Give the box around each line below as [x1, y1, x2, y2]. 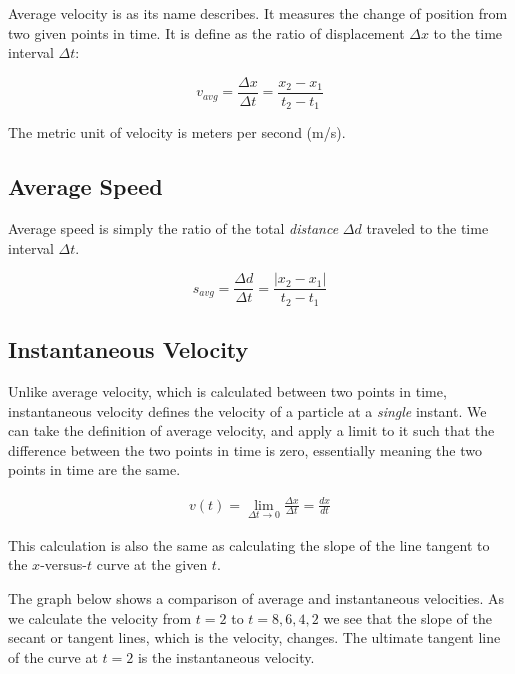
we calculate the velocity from [8, 607, 192, 628]
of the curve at [8, 646, 98, 667]
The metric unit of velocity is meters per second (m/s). [8, 122, 346, 143]
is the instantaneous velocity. [137, 646, 315, 667]
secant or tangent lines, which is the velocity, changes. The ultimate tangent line [8, 627, 501, 648]
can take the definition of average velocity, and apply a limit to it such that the [8, 420, 495, 441]
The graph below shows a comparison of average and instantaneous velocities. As [8, 587, 505, 608]
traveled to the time [366, 218, 489, 239]
